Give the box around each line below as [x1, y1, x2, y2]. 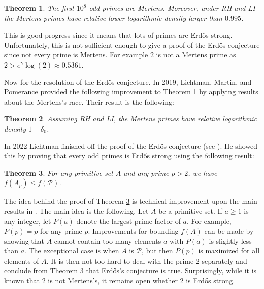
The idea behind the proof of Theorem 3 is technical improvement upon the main [4, 196, 257, 206]
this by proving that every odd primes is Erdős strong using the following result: [4, 150, 254, 161]
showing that [4, 235, 45, 246]
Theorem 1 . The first [4, 3, 74, 13]
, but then [142, 245, 173, 256]
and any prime [123, 167, 169, 178]
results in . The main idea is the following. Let [4, 205, 149, 216]
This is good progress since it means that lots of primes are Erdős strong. [4, 29, 233, 40]
